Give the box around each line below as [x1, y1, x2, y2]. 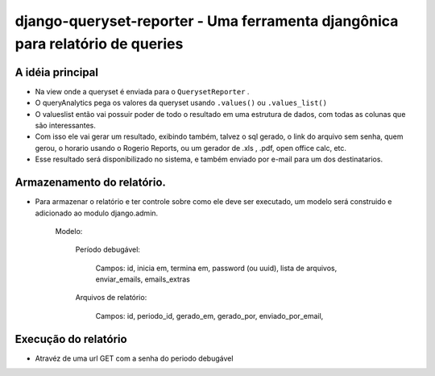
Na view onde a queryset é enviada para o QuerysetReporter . [35, 86, 250, 96]
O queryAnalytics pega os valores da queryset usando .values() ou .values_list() [35, 98, 328, 108]
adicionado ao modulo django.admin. [35, 208, 159, 218]
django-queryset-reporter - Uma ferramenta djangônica [14, 12, 399, 30]
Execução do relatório [14, 332, 128, 346]
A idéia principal [14, 65, 98, 79]
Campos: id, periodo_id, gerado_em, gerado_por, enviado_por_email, [95, 311, 324, 320]
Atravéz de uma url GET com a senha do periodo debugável [35, 353, 234, 363]
